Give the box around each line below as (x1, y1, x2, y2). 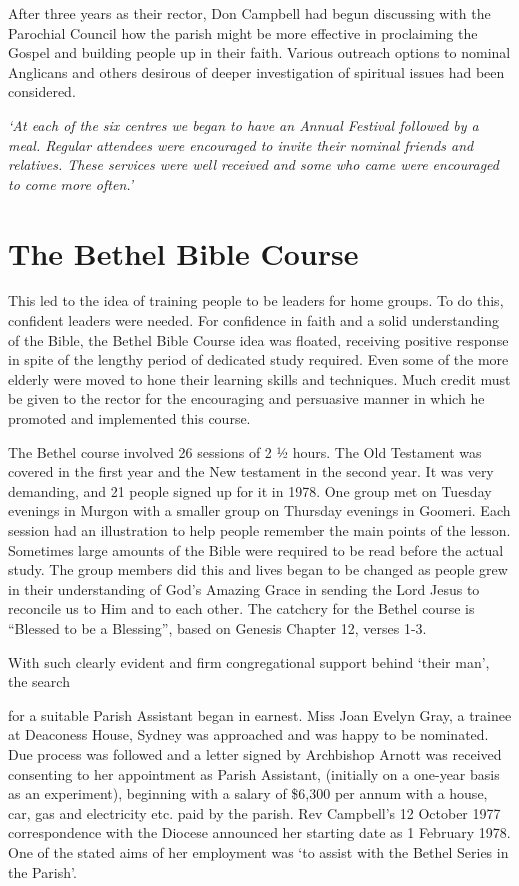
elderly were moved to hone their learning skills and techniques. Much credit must (8, 368, 511, 389)
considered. (8, 81, 76, 102)
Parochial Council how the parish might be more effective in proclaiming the (8, 22, 478, 43)
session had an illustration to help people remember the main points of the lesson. (8, 520, 511, 540)
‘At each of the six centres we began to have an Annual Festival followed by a (8, 114, 479, 135)
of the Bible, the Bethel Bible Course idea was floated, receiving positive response (8, 329, 509, 350)
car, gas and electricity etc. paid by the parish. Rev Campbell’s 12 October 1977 (8, 802, 501, 823)
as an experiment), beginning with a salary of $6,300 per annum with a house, (8, 783, 488, 804)
